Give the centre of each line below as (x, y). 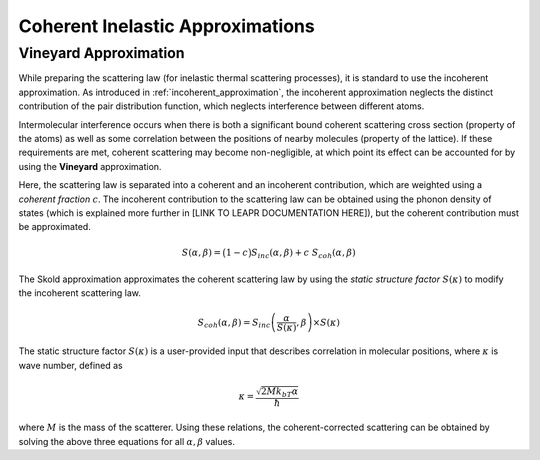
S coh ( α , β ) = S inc (234, 323)
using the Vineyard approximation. (90, 166)
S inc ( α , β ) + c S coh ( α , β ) (303, 254)
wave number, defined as (71, 365)
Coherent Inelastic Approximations (166, 26)
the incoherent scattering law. (80, 293)
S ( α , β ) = (201, 253)
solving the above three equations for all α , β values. (126, 441)
